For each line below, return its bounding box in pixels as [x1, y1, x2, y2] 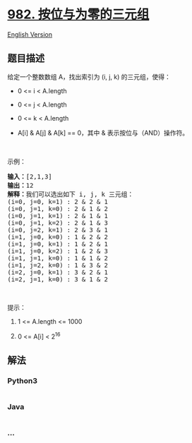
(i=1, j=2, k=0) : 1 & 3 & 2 [7, 261, 108, 269]
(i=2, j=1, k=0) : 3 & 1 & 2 [7, 275, 108, 283]
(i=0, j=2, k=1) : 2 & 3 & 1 [7, 226, 108, 233]
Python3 [7, 375, 37, 385]
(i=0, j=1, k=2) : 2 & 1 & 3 [7, 219, 108, 226]
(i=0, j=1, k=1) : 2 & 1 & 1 [7, 212, 108, 219]
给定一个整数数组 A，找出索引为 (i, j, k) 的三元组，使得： [7, 72, 172, 81]
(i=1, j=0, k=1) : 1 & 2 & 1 [7, 240, 108, 248]
